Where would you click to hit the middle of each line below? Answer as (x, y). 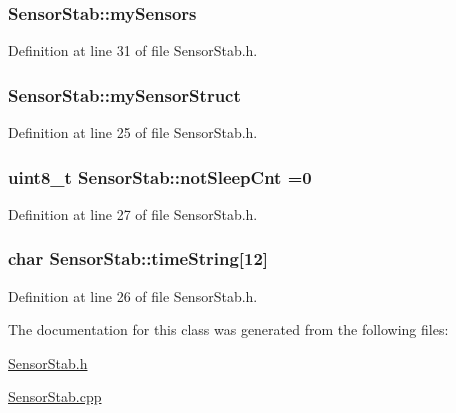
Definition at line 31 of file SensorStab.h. (133, 50)
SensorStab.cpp (55, 396)
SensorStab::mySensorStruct (124, 94)
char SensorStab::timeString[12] (138, 258)
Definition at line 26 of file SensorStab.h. (133, 295)
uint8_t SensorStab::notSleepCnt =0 (160, 176)
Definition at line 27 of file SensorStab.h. (133, 213)
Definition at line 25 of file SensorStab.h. (133, 132)
